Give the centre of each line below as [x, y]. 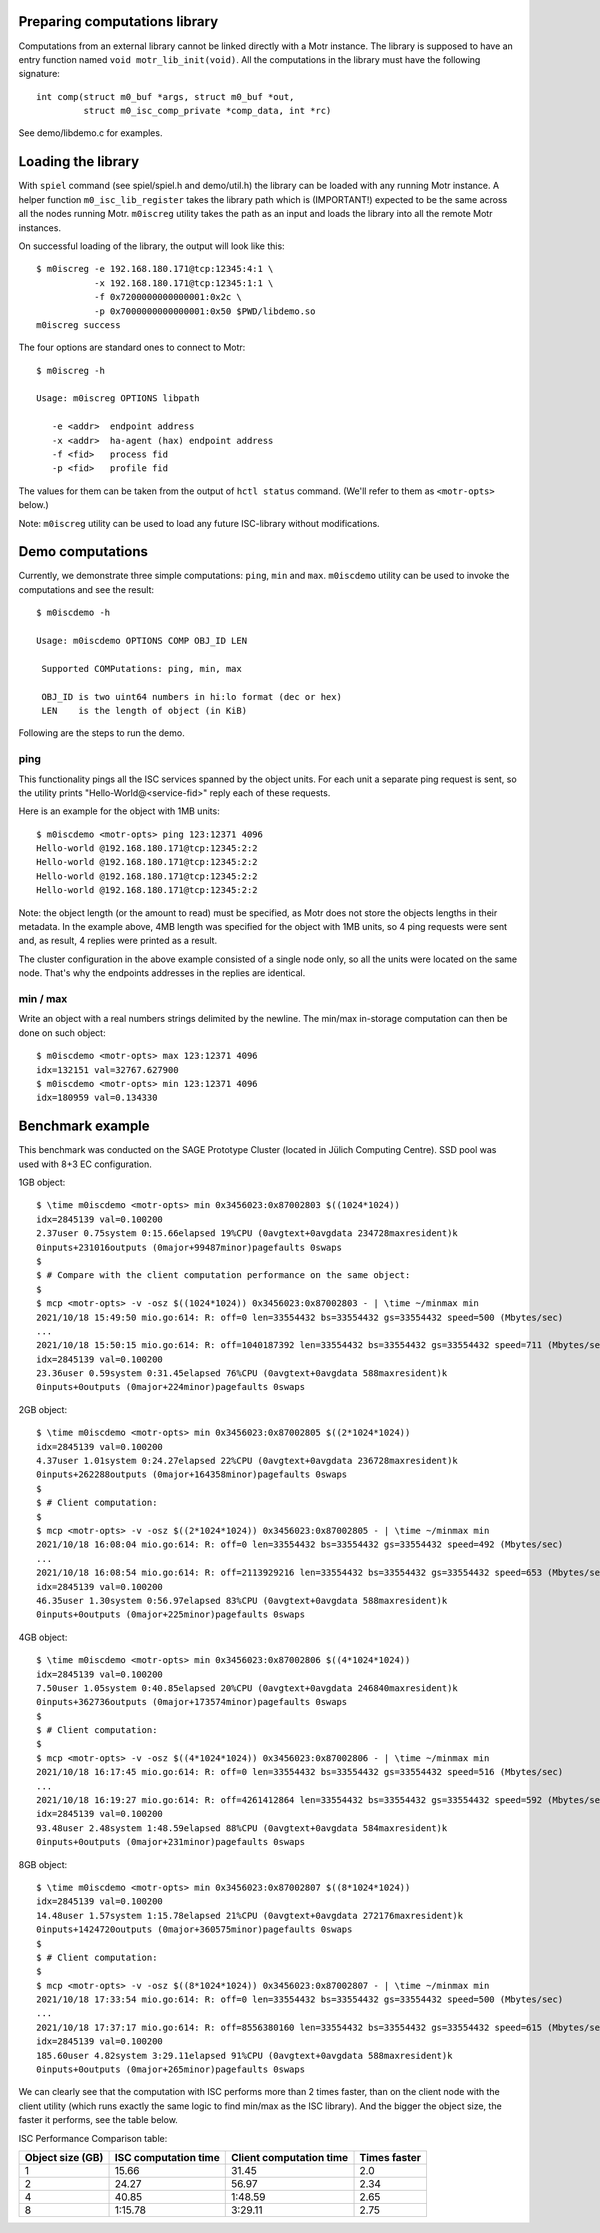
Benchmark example [84, 1126]
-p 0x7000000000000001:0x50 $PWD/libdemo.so [204, 311]
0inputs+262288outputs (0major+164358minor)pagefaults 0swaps [192, 1474]
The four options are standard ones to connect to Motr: [132, 347]
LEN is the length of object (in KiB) [144, 710]
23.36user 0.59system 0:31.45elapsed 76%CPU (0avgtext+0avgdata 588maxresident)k [242, 1373]
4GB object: [43, 1637]
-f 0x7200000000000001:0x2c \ [167, 297]
